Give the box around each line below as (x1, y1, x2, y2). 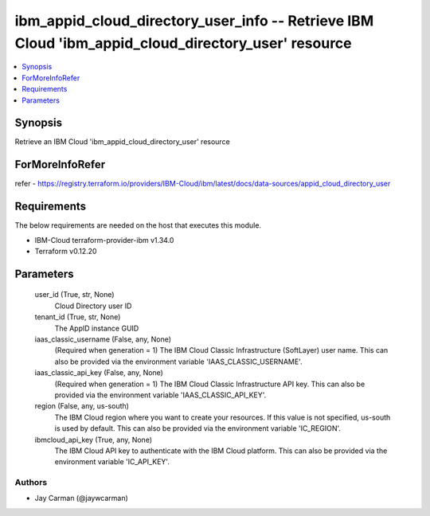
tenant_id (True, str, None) (34, 312, 121, 322)
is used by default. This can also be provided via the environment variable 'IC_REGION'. (54, 424, 342, 433)
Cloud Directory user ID (54, 301, 132, 311)
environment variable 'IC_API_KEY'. (54, 457, 170, 467)
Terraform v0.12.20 (34, 247, 97, 256)
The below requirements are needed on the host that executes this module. (14, 221, 262, 230)
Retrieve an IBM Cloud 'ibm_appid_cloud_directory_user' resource (14, 137, 230, 147)
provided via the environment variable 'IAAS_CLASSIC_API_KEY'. (54, 390, 267, 400)
